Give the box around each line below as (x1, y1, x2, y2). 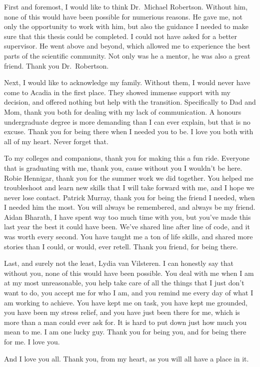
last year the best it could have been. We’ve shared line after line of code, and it (4, 221, 250, 232)
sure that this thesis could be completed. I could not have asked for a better (4, 31, 237, 41)
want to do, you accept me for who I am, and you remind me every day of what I (4, 287, 253, 298)
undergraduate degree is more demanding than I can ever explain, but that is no (4, 116, 250, 127)
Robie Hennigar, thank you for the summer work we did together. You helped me (4, 172, 253, 183)
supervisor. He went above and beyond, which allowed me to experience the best (4, 41, 250, 51)
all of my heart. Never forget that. (4, 136, 108, 146)
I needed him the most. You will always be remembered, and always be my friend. (4, 202, 255, 212)
